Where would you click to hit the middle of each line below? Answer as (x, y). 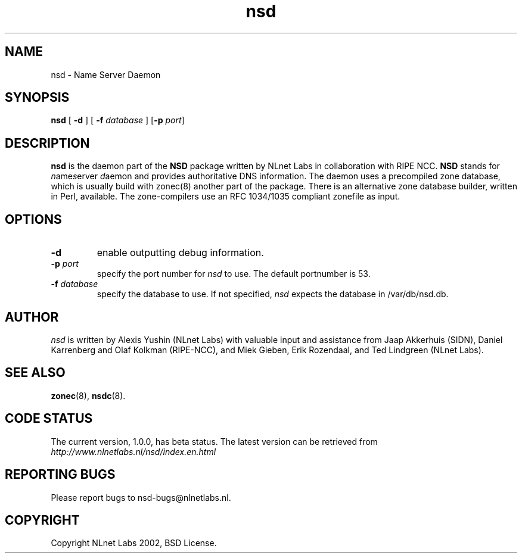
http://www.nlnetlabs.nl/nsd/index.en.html (133, 451)
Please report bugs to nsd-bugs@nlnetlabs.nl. (141, 497)
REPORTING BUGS (60, 475)
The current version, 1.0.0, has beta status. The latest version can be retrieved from (214, 441)
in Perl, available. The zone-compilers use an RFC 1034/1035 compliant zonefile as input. (226, 197)
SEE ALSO (35, 373)
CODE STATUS (49, 419)
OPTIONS (33, 219)
